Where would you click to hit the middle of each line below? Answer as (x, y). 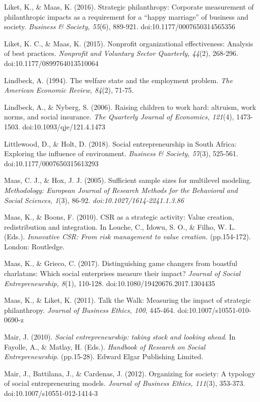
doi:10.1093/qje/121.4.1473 (64, 126)
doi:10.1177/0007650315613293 (51, 163)
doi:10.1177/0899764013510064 (51, 63)
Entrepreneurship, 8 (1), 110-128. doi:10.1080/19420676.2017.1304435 (110, 283)
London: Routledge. (35, 246)
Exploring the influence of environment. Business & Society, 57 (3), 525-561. (121, 153)
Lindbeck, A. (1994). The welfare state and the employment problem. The (118, 80)
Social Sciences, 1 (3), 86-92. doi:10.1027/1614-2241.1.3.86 (94, 200)
